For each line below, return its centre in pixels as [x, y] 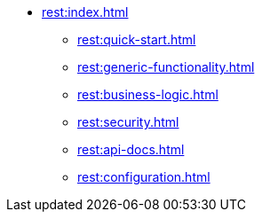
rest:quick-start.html [137, 39]
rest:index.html [85, 12]
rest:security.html [128, 122]
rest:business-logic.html [148, 94]
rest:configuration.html [144, 177]
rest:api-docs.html [131, 149]
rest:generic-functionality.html [166, 67]
